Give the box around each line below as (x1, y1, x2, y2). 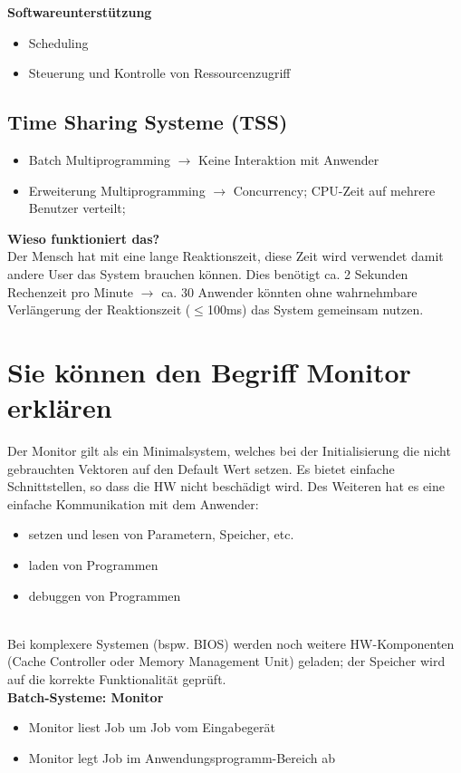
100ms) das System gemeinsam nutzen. (206, 300, 424, 319)
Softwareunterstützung (7, 3, 152, 21)
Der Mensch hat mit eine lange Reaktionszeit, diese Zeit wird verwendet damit (7, 246, 444, 266)
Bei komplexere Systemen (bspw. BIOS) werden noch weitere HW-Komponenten (7, 633, 455, 652)
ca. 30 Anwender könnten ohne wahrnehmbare (161, 282, 418, 301)
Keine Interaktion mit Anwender (198, 150, 379, 169)
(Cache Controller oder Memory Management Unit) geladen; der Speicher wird (7, 652, 446, 671)
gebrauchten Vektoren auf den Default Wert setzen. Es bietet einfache (7, 459, 395, 478)
